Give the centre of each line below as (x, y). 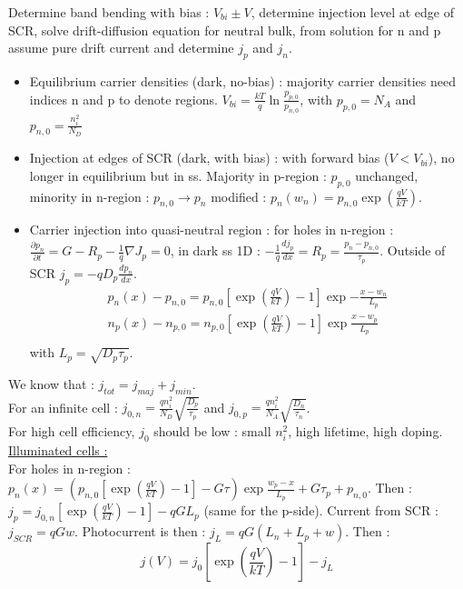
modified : (239, 196)
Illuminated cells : (58, 450)
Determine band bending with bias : (109, 12)
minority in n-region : (89, 196)
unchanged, (387, 175)
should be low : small (212, 431)
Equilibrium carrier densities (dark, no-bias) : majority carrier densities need (242, 80)
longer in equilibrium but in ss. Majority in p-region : (178, 175)
